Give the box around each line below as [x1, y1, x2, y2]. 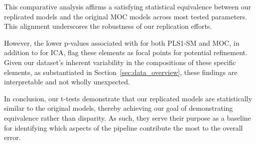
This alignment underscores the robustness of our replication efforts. [4, 21, 212, 31]
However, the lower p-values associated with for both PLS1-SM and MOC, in [4, 37, 240, 48]
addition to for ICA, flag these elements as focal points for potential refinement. [4, 47, 248, 58]
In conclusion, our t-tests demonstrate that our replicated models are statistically [4, 93, 253, 103]
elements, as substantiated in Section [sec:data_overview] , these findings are [4, 67, 238, 77]
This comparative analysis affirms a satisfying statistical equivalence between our [4, 1, 252, 11]
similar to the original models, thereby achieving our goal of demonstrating [4, 103, 233, 113]
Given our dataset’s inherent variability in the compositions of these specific [4, 57, 236, 67]
